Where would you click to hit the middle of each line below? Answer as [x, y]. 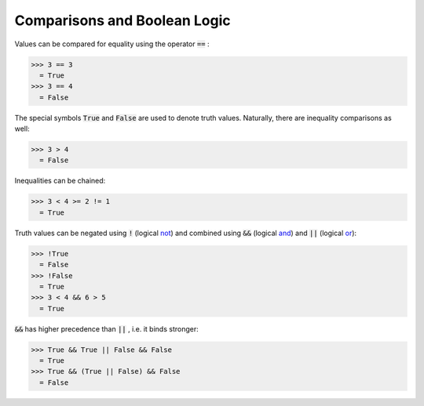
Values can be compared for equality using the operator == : [112, 44]
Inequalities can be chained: [60, 181]
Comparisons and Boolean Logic [122, 20]
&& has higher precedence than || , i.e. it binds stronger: [107, 328]
